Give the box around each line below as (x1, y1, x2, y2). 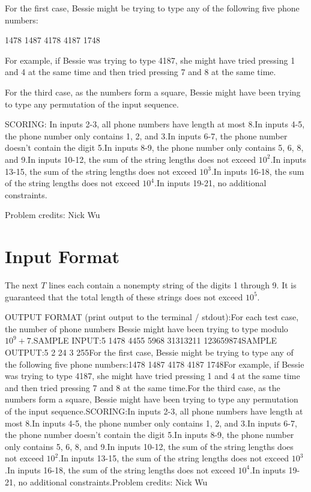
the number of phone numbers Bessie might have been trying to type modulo (5, 322, 288, 335)
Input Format (5, 244, 120, 269)
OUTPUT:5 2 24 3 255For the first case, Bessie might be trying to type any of (5, 346, 294, 358)
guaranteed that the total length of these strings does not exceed (5, 290, 243, 303)
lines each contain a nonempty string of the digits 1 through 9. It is (49, 279, 297, 291)
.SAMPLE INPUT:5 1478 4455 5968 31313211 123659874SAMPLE (31, 334, 277, 347)
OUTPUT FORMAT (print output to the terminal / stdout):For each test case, (5, 311, 299, 323)
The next (5, 279, 38, 291)
